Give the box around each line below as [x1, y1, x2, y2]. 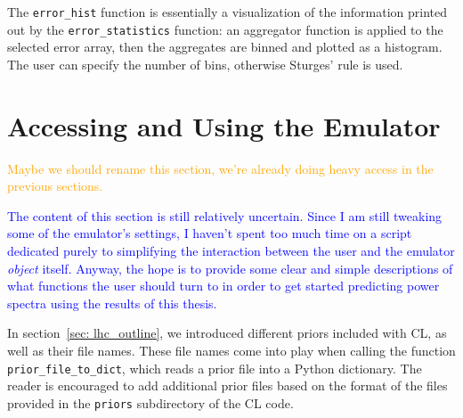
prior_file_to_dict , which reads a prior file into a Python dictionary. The [7, 358, 422, 377]
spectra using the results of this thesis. [7, 293, 217, 312]
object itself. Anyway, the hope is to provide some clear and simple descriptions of [7, 258, 453, 277]
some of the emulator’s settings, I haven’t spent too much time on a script [7, 224, 412, 242]
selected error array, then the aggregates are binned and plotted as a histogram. [7, 37, 443, 56]
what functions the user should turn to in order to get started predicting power [7, 276, 440, 295]
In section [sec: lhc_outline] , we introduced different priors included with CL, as [7, 324, 447, 342]
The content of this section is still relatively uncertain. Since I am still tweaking [7, 206, 443, 225]
